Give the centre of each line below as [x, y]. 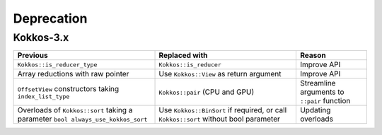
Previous [33, 55]
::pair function [325, 101]
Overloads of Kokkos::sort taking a [75, 110]
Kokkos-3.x [41, 37]
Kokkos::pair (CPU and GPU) [207, 92]
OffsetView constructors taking [68, 88]
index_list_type [44, 96]
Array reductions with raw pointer [73, 74]
